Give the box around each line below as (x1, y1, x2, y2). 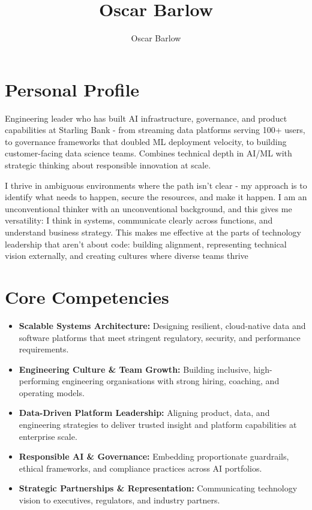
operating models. (19, 386, 85, 399)
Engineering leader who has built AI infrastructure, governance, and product (5, 111, 287, 124)
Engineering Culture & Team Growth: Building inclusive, (19, 363, 251, 375)
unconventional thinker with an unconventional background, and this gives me (5, 202, 292, 215)
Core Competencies (5, 284, 169, 309)
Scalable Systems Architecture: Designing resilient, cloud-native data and (19, 319, 306, 331)
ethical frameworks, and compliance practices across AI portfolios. (19, 461, 262, 474)
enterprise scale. (19, 430, 77, 442)
